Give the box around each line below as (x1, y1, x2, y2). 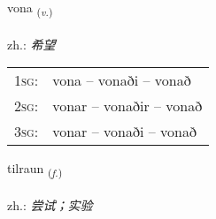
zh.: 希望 (7, 34, 56, 53)
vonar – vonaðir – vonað (52, 95, 203, 117)
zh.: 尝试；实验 (7, 196, 93, 215)
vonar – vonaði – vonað (52, 121, 197, 142)
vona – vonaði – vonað (52, 70, 191, 91)
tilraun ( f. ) (7, 159, 63, 180)
